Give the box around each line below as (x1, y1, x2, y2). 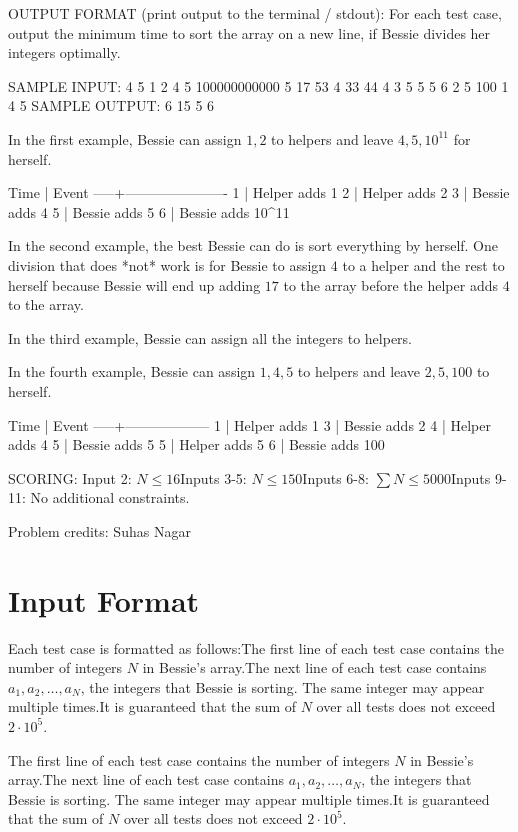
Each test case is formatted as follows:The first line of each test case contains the (8, 637, 504, 658)
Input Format (8, 579, 200, 620)
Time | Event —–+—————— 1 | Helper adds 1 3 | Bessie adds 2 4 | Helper (8, 414, 491, 435)
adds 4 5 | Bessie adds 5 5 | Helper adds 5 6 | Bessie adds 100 (8, 434, 385, 455)
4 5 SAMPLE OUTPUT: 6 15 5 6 (8, 95, 215, 116)
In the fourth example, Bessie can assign (8, 361, 256, 382)
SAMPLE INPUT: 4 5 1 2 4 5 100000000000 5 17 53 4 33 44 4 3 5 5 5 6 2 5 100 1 (8, 75, 509, 96)
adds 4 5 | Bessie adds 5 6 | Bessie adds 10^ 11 (8, 201, 290, 222)
